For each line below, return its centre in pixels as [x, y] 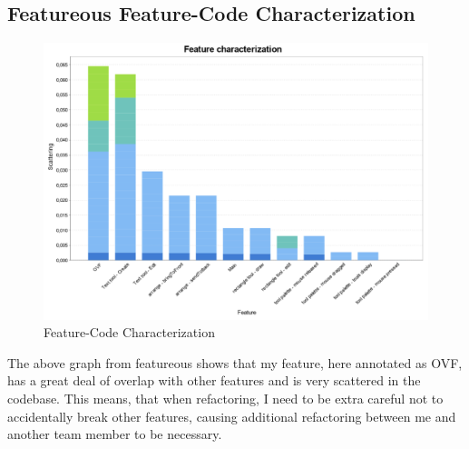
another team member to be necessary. [115, 434]
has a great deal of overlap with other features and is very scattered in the [214, 380]
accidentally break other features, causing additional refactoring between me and [232, 416]
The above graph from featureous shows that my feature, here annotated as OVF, [235, 362]
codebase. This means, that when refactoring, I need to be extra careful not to [225, 398]
